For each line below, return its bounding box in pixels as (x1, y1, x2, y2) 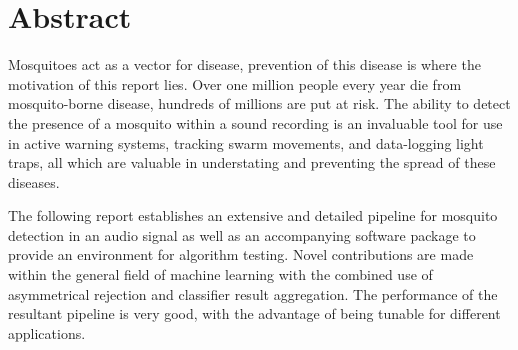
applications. (8, 322, 86, 343)
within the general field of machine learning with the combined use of (8, 264, 433, 285)
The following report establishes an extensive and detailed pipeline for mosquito (8, 205, 498, 226)
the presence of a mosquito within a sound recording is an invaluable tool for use (8, 112, 503, 133)
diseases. (8, 171, 60, 192)
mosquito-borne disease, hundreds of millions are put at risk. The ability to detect (8, 93, 511, 114)
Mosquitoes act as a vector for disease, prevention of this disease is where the (8, 54, 481, 75)
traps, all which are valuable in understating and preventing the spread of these (8, 152, 496, 173)
